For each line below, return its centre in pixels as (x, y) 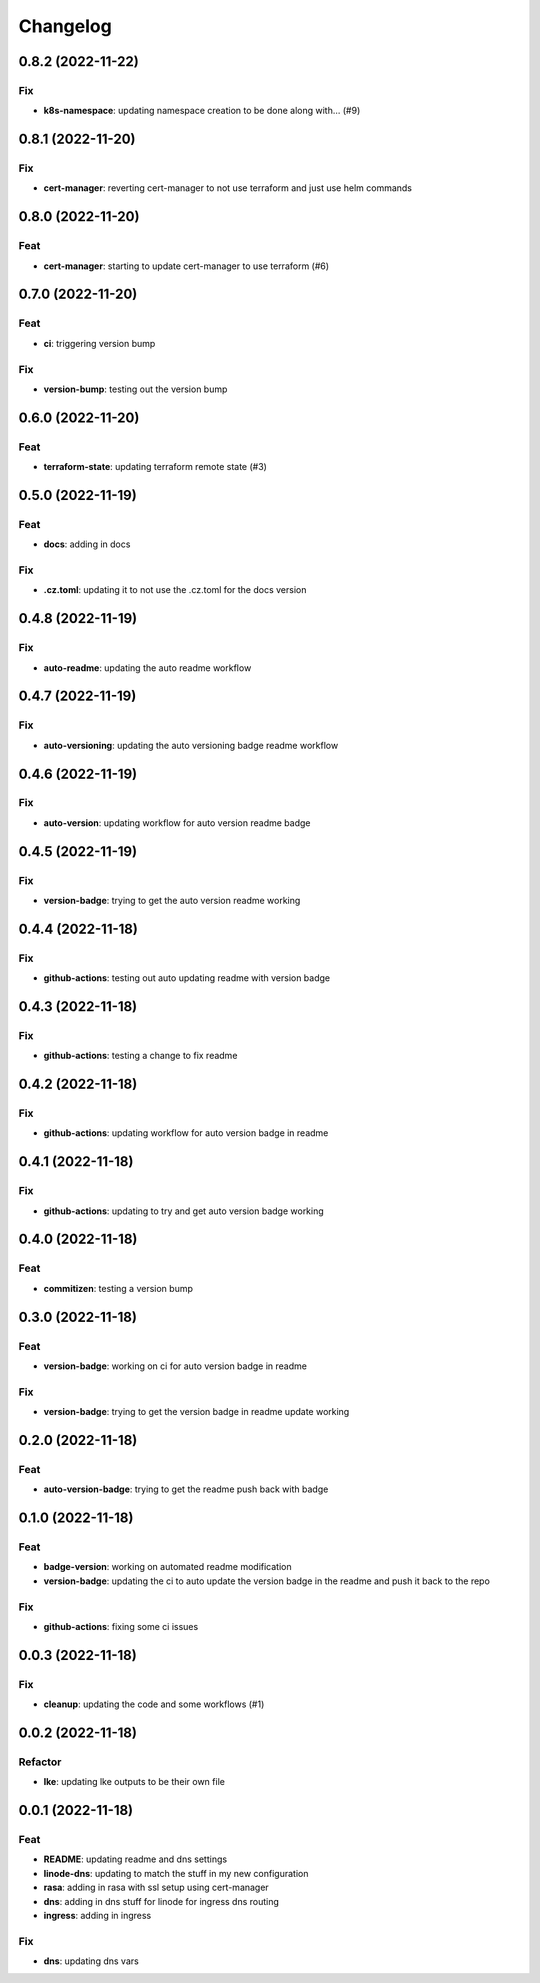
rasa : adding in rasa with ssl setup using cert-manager (156, 1887)
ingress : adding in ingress (97, 1915)
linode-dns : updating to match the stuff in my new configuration (176, 1873)
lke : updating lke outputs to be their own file (134, 1782)
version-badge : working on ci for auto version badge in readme (175, 1366)
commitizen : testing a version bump (118, 1288)
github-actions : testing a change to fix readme (140, 1056)
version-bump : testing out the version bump (135, 389)
